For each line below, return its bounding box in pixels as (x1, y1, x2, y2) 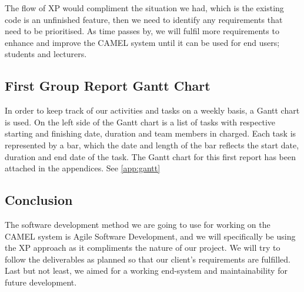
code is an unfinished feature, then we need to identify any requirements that (5, 13, 283, 25)
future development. (5, 276, 77, 288)
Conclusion (5, 191, 73, 209)
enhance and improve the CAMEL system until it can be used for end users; (5, 36, 280, 48)
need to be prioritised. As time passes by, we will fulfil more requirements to (5, 25, 279, 37)
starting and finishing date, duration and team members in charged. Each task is (5, 127, 296, 140)
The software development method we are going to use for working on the (5, 218, 270, 230)
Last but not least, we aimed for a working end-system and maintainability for (5, 264, 288, 277)
